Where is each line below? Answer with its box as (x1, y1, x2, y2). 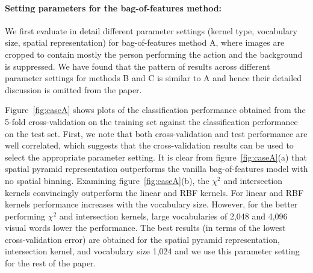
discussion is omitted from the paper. (5, 83, 142, 96)
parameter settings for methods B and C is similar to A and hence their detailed (5, 72, 302, 84)
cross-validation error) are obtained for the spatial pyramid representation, (5, 233, 280, 245)
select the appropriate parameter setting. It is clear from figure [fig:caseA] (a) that (5, 150, 307, 163)
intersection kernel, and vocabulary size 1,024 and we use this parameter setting (5, 245, 300, 257)
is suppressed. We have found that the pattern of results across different (5, 60, 270, 72)
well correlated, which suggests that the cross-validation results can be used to (5, 139, 294, 152)
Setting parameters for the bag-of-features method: (5, 1, 222, 14)
